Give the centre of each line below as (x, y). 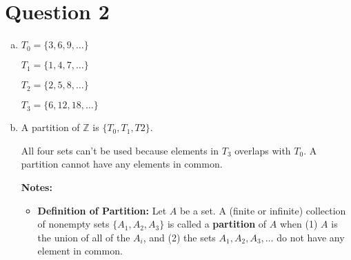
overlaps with (263, 150)
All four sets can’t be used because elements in (120, 150)
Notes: (37, 187)
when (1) (299, 224)
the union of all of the (84, 237)
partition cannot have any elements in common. (122, 164)
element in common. (80, 251)
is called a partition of (217, 224)
